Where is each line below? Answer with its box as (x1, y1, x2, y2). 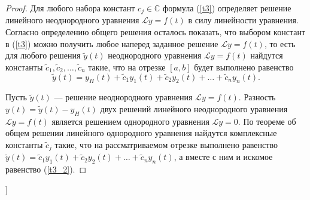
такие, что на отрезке (88, 60, 166, 73)
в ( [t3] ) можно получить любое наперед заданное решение (5, 37, 218, 50)
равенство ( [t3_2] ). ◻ (5, 163, 87, 176)
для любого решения (5, 49, 81, 61)
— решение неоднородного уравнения (54, 91, 193, 103)
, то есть (264, 37, 296, 50)
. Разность (238, 91, 276, 103)
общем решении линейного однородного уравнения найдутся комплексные (5, 127, 277, 139)
